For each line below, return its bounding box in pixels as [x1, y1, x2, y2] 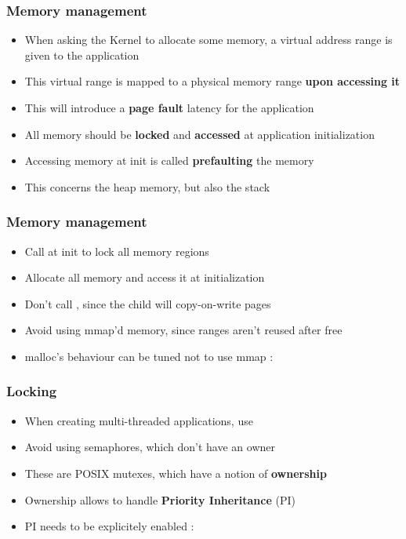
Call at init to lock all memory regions [24, 242, 209, 259]
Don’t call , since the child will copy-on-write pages [24, 295, 271, 311]
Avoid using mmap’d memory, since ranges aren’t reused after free [24, 322, 343, 338]
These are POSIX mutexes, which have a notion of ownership [24, 464, 327, 481]
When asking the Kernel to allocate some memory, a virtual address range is [24, 31, 393, 48]
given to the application [24, 46, 140, 63]
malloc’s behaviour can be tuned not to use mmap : [24, 348, 274, 364]
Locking [6, 381, 57, 401]
